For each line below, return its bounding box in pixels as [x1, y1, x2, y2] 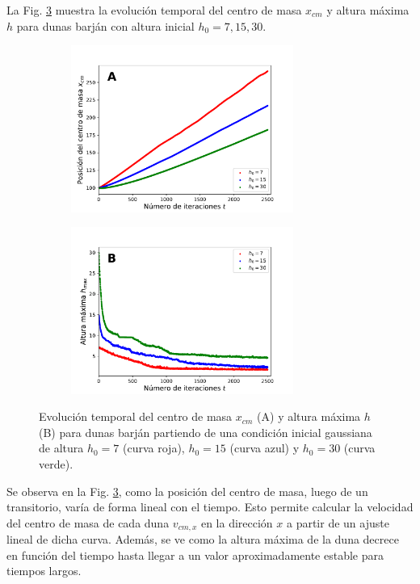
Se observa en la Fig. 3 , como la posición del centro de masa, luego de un [6, 482, 368, 499]
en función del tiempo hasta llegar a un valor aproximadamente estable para [6, 546, 384, 563]
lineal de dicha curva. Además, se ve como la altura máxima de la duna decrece [6, 531, 399, 548]
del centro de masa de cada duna [6, 514, 170, 531]
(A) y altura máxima [257, 408, 361, 425]
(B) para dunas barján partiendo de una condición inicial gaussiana [39, 423, 372, 440]
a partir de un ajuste [286, 514, 389, 531]
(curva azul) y [229, 439, 300, 456]
